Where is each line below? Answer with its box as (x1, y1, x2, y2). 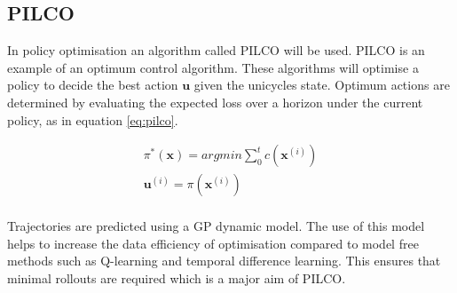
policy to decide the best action (7, 75, 178, 94)
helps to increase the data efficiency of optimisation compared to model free (7, 234, 419, 252)
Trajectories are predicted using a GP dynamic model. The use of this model (7, 217, 425, 235)
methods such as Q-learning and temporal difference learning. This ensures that (7, 251, 441, 270)
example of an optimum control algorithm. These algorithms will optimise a (7, 58, 419, 76)
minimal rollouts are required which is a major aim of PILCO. (7, 269, 346, 288)
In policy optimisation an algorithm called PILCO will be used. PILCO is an (7, 41, 425, 59)
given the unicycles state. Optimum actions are (193, 75, 450, 94)
